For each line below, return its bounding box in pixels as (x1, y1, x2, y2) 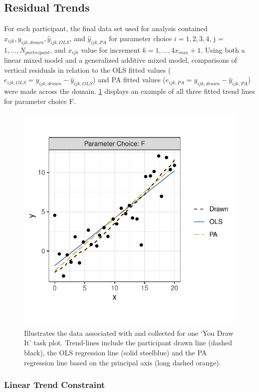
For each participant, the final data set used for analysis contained (4, 23, 208, 34)
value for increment (81, 44, 140, 55)
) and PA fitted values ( (93, 74, 166, 85)
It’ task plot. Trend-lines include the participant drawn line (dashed (24, 337, 232, 348)
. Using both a (200, 44, 245, 55)
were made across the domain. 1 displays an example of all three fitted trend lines (4, 86, 255, 96)
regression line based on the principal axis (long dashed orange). (24, 357, 221, 367)
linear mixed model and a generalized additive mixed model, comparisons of (4, 55, 237, 65)
